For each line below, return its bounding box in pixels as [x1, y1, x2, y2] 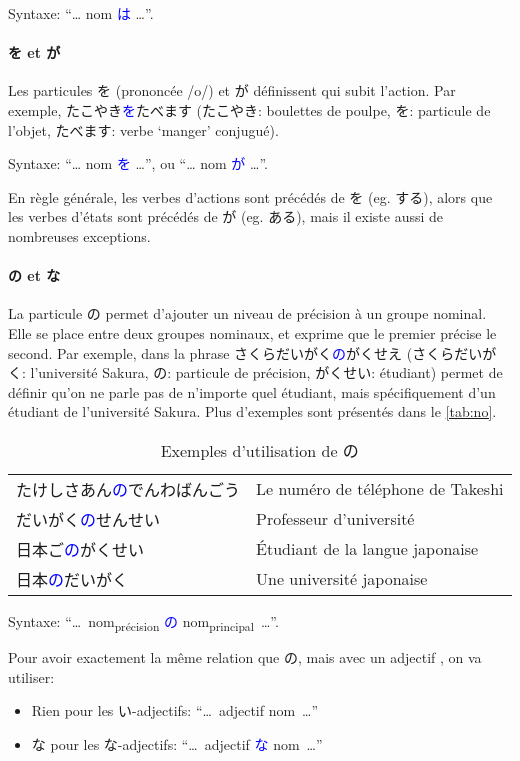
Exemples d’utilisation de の [160, 438, 359, 462]
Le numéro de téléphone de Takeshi [256, 477, 504, 501]
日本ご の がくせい [16, 537, 145, 561]
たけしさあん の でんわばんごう [16, 477, 241, 501]
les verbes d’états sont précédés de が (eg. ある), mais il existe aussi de [8, 206, 444, 227]
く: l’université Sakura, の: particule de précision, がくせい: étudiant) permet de [8, 362, 503, 383]
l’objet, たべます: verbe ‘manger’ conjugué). [8, 119, 279, 140]
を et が [8, 42, 61, 63]
